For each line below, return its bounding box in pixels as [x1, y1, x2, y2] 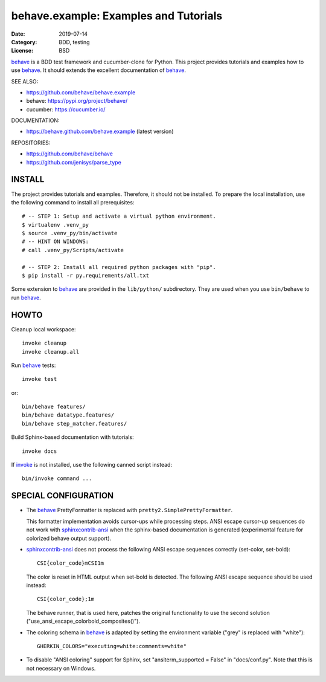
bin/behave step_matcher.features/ [22, 420, 127, 427]
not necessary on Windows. [26, 664, 96, 672]
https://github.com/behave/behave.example [26, 88, 136, 96]
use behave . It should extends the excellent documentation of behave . [11, 67, 187, 74]
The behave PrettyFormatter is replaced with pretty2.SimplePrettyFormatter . [26, 507, 232, 514]
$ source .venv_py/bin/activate [22, 230, 118, 237]
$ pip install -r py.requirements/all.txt [22, 272, 150, 279]
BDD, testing [59, 38, 90, 45]
